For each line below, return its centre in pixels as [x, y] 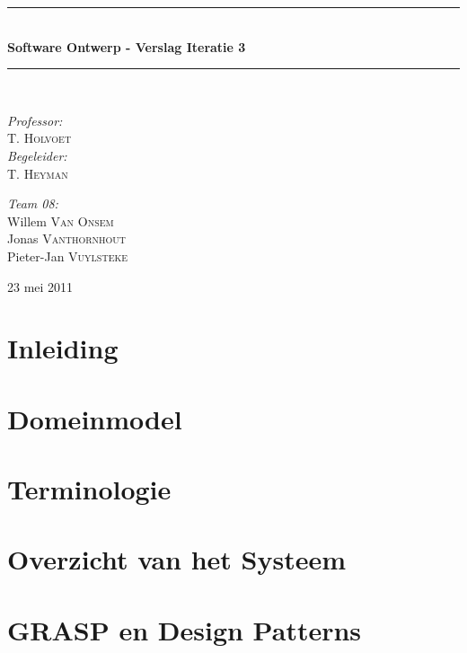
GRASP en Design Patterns [185, 629]
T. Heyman [38, 173]
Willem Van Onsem [61, 221]
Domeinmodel [95, 418]
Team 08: [33, 203]
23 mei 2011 [40, 286]
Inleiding [63, 348]
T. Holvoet [40, 138]
